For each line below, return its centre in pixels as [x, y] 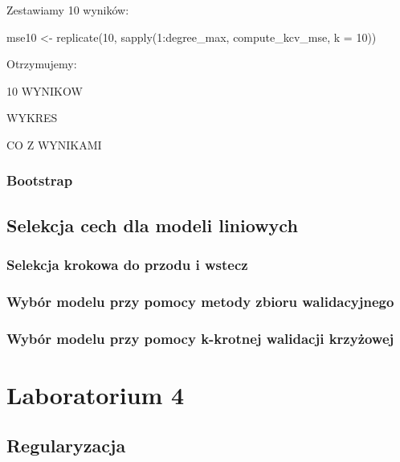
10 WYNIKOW [45, 90]
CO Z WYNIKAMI [54, 144]
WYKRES [32, 118]
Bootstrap [40, 180]
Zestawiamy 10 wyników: [68, 10]
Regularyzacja [66, 446]
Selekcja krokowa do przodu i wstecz [127, 265]
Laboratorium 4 [96, 394]
